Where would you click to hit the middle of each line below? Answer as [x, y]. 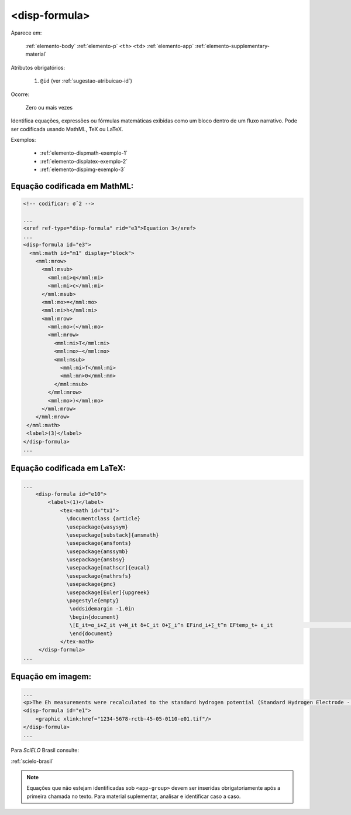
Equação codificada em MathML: [72, 187]
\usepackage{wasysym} [97, 527]
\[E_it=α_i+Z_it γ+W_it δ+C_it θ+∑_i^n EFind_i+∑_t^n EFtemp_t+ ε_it [171, 625]
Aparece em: [26, 33]
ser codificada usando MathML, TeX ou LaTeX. [67, 129]
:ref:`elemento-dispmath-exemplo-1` [84, 153]
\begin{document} [94, 617]
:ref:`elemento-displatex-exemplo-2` [84, 161]
